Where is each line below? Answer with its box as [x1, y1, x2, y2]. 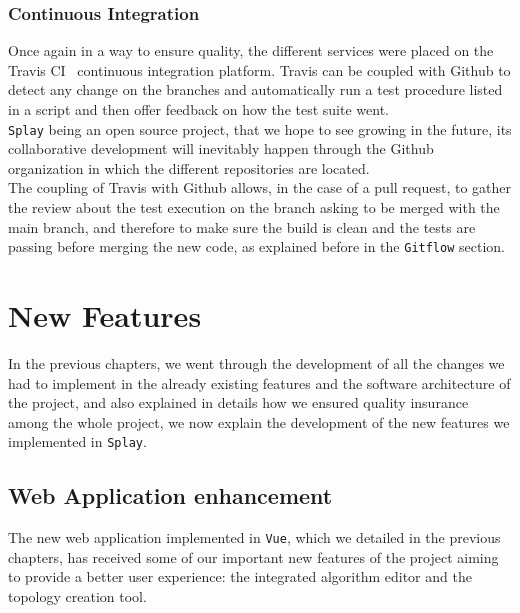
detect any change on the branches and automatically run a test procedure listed [8, 79, 503, 100]
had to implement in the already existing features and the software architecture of [8, 372, 511, 393]
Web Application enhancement [8, 480, 333, 511]
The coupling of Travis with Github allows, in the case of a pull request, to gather [8, 177, 511, 198]
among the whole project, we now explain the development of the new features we [8, 411, 510, 432]
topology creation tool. [8, 586, 147, 607]
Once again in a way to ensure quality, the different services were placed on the [8, 40, 494, 61]
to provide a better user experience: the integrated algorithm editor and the [8, 566, 472, 587]
